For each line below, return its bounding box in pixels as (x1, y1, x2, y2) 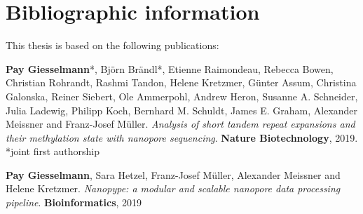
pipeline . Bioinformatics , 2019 (6, 195, 142, 210)
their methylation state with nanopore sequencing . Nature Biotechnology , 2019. (6, 130, 358, 145)
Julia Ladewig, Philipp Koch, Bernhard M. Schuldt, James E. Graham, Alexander (6, 102, 358, 117)
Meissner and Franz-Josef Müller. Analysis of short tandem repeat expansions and (6, 116, 355, 131)
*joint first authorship (6, 144, 100, 159)
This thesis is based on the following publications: (6, 38, 219, 53)
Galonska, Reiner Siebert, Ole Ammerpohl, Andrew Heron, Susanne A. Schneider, (6, 88, 358, 103)
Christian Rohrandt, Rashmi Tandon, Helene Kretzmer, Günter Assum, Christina (6, 75, 357, 90)
